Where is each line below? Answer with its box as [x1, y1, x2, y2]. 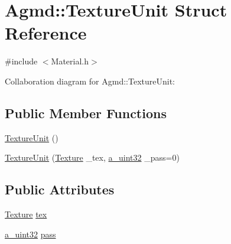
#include [5, 55, 38, 67]
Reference [5, 21, 87, 45]
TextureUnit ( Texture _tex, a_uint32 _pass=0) [5, 151, 180, 164]
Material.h [51, 55, 89, 67]
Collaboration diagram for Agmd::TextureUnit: [5, 74, 175, 87]
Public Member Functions [5, 103, 167, 122]
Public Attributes [5, 180, 115, 199]
